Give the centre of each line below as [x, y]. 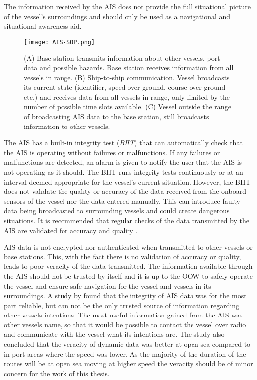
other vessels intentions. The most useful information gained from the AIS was [123, 315]
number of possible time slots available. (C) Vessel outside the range [128, 106]
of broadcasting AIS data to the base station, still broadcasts [117, 116]
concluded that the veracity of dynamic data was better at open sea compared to [127, 344]
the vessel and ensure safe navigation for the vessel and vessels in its [108, 285]
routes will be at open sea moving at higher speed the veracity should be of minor [128, 363]
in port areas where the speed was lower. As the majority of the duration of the [125, 353]
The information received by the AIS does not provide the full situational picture [127, 6]
